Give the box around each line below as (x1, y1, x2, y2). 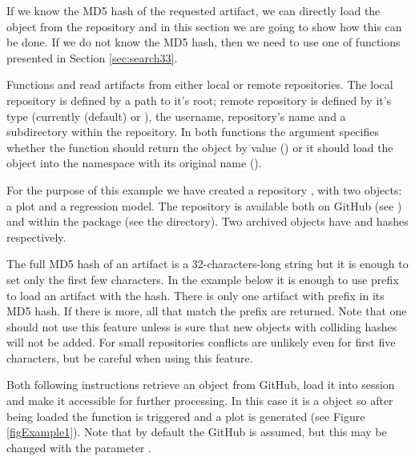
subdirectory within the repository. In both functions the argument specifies (6, 123, 379, 140)
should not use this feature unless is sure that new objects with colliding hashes (6, 318, 397, 335)
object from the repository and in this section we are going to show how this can (6, 18, 402, 34)
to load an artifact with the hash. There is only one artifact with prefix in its (6, 287, 385, 303)
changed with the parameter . (6, 439, 151, 455)
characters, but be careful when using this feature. (6, 349, 253, 366)
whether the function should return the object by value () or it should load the (6, 138, 393, 155)
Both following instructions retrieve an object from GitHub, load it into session (6, 376, 395, 393)
